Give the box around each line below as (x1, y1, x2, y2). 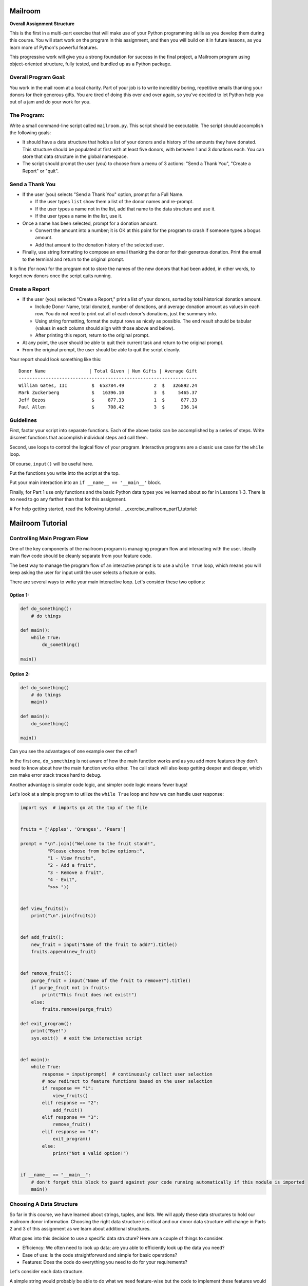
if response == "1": (42, 1085, 94, 1092)
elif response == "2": (42, 1100, 100, 1106)
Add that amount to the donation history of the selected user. (35, 242, 164, 248)
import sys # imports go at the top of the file (20, 805, 148, 811)
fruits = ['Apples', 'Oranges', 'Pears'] (20, 826, 126, 832)
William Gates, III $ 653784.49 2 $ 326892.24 (18, 382, 198, 388)
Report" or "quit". (22, 168, 59, 174)
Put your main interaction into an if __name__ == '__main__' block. (9, 479, 162, 486)
